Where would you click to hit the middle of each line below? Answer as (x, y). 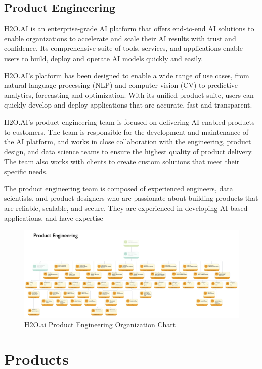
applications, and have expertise (54, 218)
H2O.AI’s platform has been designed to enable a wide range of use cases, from (127, 75)
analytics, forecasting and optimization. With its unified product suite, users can (129, 95)
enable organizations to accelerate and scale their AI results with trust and (120, 38)
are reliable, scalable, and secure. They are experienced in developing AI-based (126, 208)
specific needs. (26, 171)
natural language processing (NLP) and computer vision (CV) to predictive (121, 85)
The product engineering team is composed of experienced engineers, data (119, 188)
